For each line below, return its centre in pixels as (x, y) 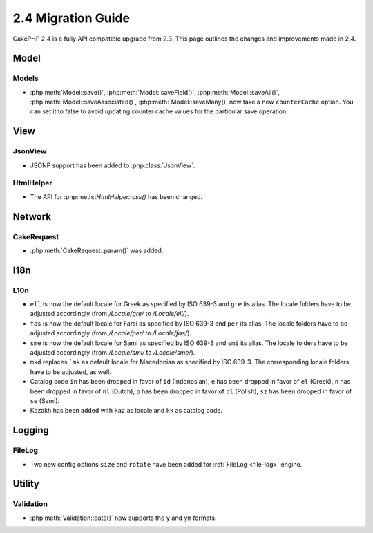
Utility (26, 484)
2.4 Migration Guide (71, 18)
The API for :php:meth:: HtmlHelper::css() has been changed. (116, 196)
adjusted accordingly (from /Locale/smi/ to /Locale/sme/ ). (113, 353)
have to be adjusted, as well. (71, 372)
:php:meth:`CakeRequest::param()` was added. (97, 250)
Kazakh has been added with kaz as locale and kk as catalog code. (126, 411)
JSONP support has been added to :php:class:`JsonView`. (113, 165)
